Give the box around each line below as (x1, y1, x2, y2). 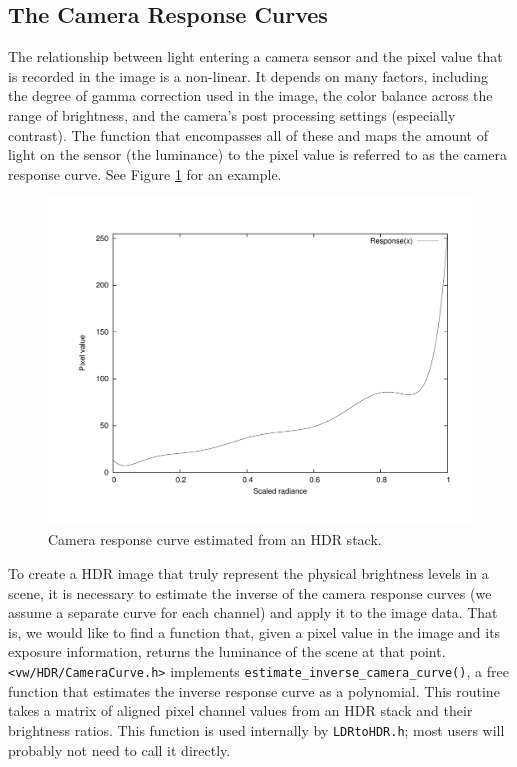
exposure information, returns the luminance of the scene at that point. (8, 641, 446, 662)
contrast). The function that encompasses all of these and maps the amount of (8, 124, 488, 145)
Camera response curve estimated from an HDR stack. (48, 529, 382, 550)
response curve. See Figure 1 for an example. (8, 163, 282, 184)
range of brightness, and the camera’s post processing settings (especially (8, 104, 456, 125)
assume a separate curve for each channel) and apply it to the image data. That (8, 602, 498, 623)
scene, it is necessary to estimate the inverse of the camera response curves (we (8, 582, 492, 603)
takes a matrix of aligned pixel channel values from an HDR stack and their (8, 700, 473, 721)
